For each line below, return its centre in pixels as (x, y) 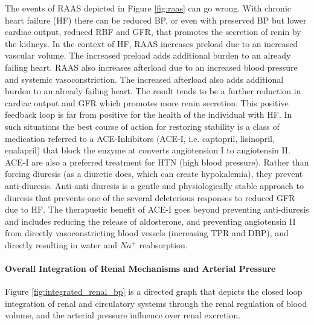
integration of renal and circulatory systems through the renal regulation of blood (156, 303)
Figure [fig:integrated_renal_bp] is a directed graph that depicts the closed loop (154, 291)
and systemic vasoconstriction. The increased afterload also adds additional (144, 79)
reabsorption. (163, 244)
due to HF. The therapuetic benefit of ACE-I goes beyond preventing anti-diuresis (157, 209)
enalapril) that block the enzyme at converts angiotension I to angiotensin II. (148, 150)
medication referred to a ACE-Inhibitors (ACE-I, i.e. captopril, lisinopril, (140, 138)
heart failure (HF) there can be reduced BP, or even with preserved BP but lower (156, 20)
